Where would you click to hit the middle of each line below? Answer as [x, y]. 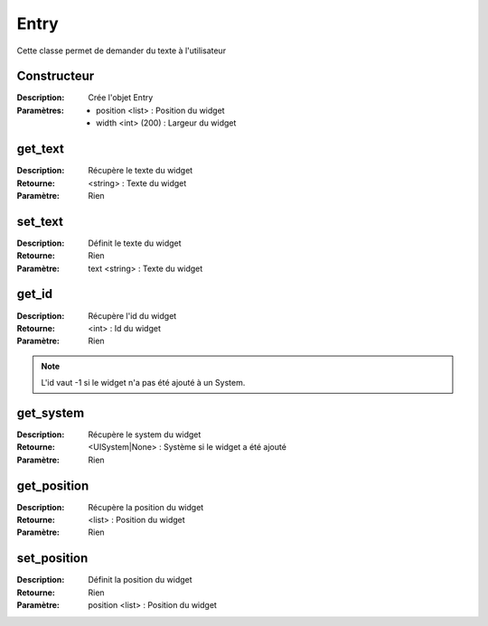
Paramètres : [41, 110]
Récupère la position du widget [146, 507]
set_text [40, 221]
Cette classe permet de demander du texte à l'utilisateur [121, 51]
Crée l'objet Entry [121, 98]
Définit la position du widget [141, 580]
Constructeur [56, 76]
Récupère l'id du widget [132, 315]
